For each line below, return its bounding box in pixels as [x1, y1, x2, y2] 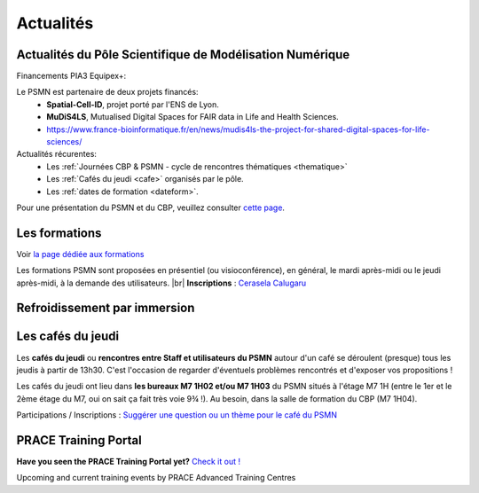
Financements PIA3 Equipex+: [16, 71, 127, 82]
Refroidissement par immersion [16, 301, 195, 316]
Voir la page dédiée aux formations [16, 248, 145, 259]
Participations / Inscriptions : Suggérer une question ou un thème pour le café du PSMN [16, 410, 337, 420]
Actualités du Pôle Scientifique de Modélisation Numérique [16, 47, 350, 62]
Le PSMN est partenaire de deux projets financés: [16, 87, 199, 98]
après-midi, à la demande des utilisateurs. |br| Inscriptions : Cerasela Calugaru [16, 278, 307, 288]
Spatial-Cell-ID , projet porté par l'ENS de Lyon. [46, 98, 219, 110]
